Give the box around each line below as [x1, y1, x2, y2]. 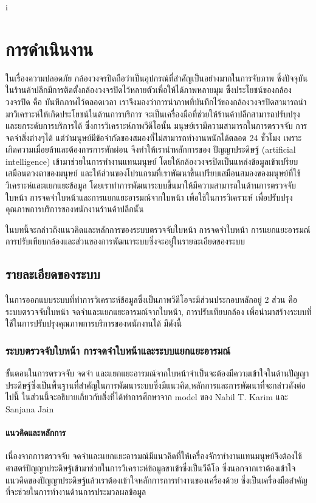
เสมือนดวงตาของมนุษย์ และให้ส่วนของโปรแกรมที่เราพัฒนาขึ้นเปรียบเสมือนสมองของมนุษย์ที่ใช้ [5, 167, 301, 179]
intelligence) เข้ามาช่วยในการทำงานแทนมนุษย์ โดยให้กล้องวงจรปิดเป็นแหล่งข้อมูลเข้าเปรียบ [5, 154, 298, 167]
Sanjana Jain [5, 403, 54, 415]
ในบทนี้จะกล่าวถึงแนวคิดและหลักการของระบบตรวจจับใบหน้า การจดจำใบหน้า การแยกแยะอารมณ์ [5, 223, 311, 235]
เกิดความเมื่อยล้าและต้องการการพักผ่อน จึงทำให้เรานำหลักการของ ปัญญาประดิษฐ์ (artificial [5, 143, 296, 156]
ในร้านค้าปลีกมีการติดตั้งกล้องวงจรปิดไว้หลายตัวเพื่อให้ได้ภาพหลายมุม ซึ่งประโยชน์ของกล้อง [5, 83, 292, 96]
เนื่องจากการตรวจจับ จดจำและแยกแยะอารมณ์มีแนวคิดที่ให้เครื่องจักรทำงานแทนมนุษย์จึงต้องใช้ [5, 449, 302, 462]
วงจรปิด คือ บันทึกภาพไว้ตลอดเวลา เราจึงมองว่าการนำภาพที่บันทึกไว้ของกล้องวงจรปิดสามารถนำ [5, 95, 307, 108]
